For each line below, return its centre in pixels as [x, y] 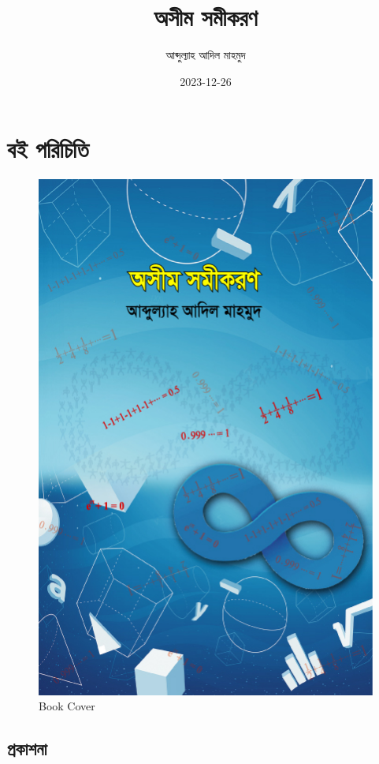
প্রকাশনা [27, 749]
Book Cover [67, 706]
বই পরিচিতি [48, 149]
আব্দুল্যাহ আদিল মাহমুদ [206, 55]
